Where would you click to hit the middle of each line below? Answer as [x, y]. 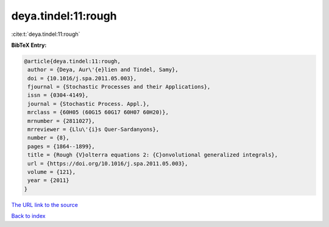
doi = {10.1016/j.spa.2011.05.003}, [82, 78]
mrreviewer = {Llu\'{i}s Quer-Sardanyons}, [94, 130]
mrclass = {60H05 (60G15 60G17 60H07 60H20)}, [98, 112]
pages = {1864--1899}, [62, 146]
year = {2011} [48, 180]
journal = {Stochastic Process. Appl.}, [89, 104]
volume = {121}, [52, 172]
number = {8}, [48, 138]
